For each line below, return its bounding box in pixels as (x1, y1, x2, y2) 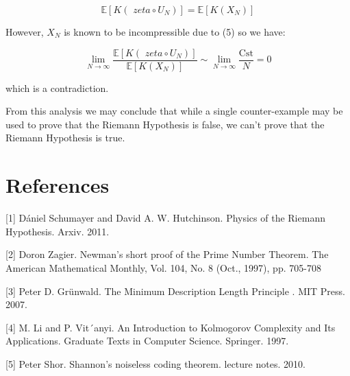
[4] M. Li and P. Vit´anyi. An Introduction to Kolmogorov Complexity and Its (5, 320, 336, 334)
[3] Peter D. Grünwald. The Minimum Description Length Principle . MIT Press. (5, 283, 345, 298)
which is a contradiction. (5, 80, 109, 95)
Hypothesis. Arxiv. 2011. (5, 224, 110, 238)
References (5, 171, 110, 199)
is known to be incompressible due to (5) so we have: (64, 25, 286, 38)
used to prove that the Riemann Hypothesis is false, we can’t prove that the (5, 117, 325, 131)
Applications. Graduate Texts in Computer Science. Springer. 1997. (5, 333, 289, 348)
